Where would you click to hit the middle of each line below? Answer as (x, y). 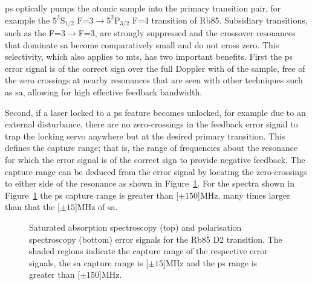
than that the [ (33, 207)
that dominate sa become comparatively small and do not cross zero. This (142, 44)
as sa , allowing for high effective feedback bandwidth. (104, 92)
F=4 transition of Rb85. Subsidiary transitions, (220, 20)
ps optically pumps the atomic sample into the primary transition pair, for (143, 8)
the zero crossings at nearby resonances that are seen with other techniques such (154, 80)
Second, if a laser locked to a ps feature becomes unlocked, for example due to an (155, 112)
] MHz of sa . (96, 207)
